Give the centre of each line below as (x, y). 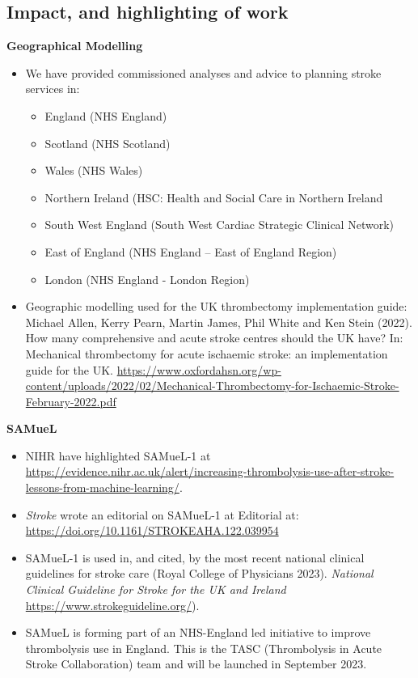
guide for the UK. (69, 369)
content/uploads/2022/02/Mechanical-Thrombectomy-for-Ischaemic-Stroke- (212, 386)
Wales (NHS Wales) (94, 170)
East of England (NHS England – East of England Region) (191, 251)
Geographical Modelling (75, 46)
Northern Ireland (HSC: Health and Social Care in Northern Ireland (214, 197)
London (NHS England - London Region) (147, 279)
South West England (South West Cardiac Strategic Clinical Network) (219, 225)
